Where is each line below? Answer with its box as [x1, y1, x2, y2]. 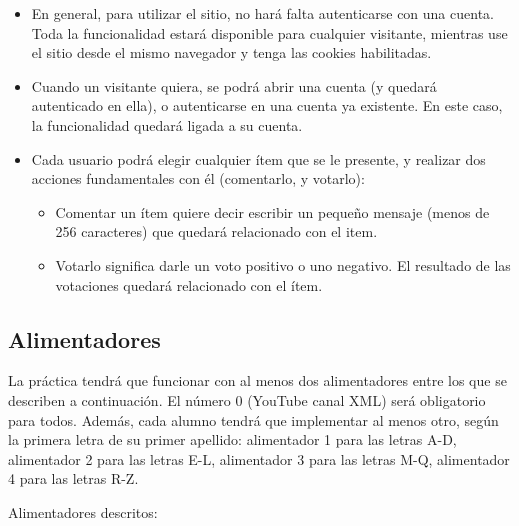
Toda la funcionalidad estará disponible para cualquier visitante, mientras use [31, 22, 508, 43]
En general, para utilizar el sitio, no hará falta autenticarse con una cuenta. [31, 3, 494, 23]
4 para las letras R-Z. [8, 468, 139, 489]
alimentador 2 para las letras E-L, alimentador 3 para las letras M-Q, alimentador [8, 448, 510, 469]
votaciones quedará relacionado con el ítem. [55, 274, 323, 295]
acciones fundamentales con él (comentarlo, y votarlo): [31, 168, 365, 189]
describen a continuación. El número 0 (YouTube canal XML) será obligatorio [8, 389, 486, 410]
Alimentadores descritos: [8, 501, 158, 522]
